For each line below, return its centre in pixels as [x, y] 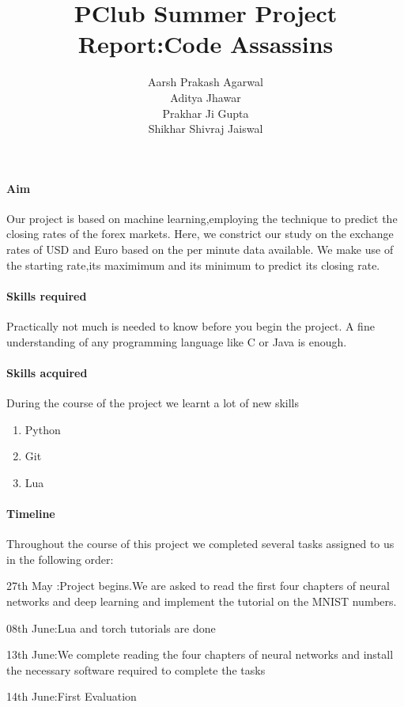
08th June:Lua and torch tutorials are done [111, 628]
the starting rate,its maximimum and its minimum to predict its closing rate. [193, 265]
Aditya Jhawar [206, 97]
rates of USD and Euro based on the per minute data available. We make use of [200, 250]
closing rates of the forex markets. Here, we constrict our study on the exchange [200, 234]
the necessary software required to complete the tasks [136, 669]
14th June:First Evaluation [72, 696]
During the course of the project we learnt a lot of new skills [153, 403]
